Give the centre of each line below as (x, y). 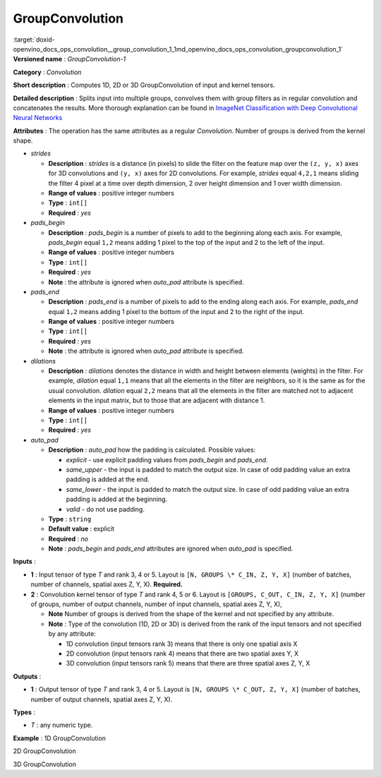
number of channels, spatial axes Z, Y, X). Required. (107, 584)
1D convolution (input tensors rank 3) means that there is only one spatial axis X (182, 644)
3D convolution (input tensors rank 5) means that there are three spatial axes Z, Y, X (188, 663)
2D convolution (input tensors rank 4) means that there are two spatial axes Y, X (182, 653)
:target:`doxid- (34, 40)
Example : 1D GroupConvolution (59, 738)
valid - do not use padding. (105, 509)
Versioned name (38, 59)
